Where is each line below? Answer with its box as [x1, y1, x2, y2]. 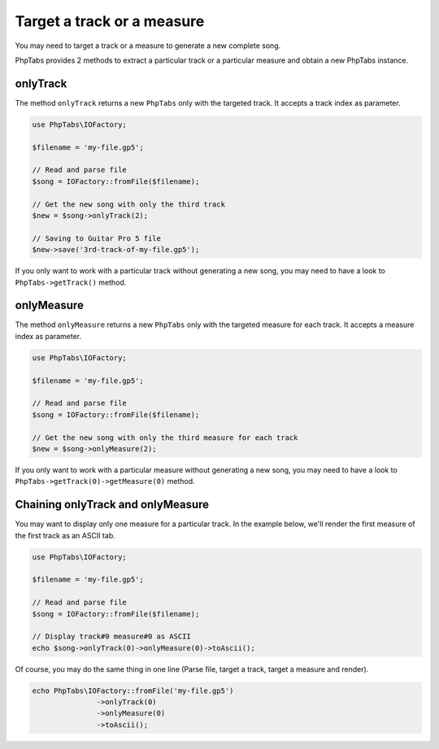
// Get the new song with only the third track [32, 199, 225, 209]
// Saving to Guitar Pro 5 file [32, 233, 162, 243]
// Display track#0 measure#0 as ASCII [32, 632, 191, 642]
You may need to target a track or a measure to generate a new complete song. [15, 41, 281, 50]
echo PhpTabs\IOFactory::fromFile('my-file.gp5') [32, 686, 234, 695]
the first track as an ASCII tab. [15, 530, 115, 540]
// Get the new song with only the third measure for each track [32, 433, 298, 442]
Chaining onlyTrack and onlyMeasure [15, 498, 210, 512]
